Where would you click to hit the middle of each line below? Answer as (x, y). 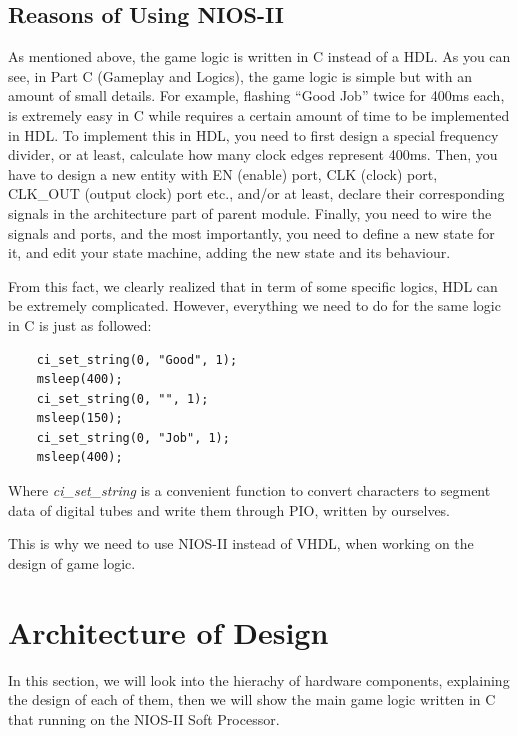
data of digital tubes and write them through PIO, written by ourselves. (229, 509)
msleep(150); (79, 418)
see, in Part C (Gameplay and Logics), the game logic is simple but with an (240, 75)
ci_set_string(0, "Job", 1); (133, 437)
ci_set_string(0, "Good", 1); (137, 359)
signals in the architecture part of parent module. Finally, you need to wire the (250, 212)
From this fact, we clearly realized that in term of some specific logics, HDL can (253, 285)
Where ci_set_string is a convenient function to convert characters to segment (249, 490)
